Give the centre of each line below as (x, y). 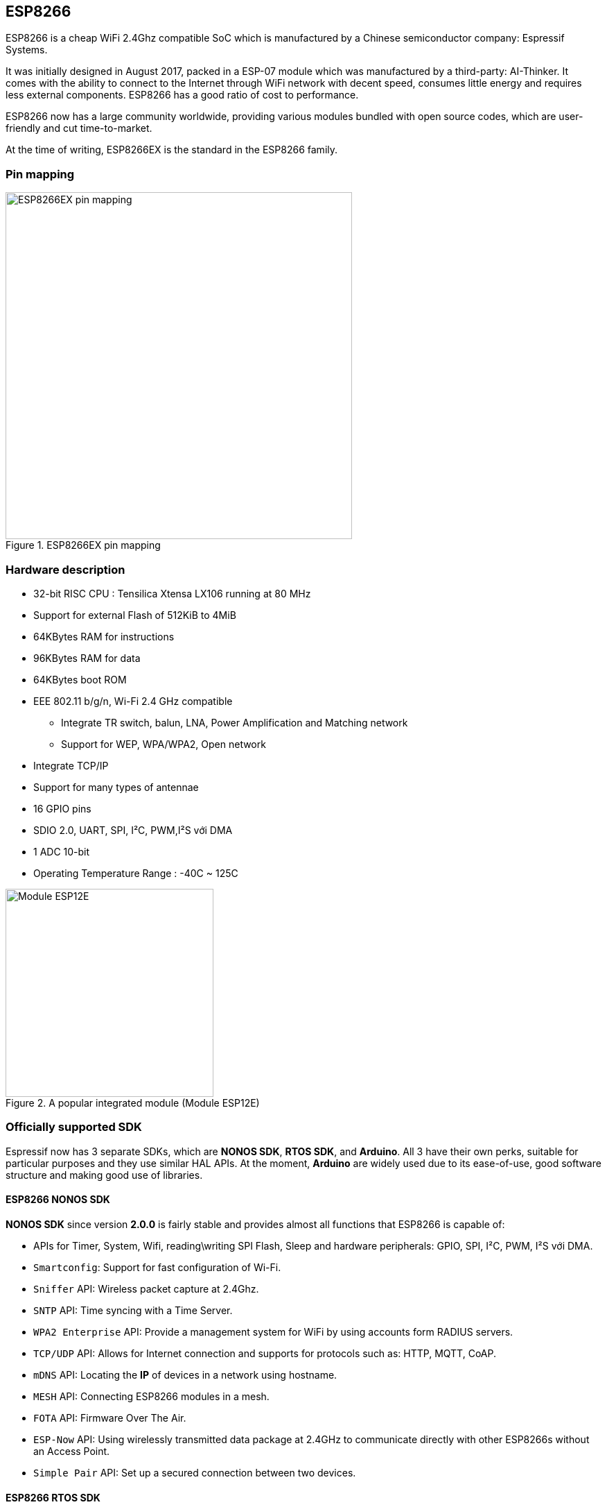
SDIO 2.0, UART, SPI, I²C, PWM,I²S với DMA (133, 830)
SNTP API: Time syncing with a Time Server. (133, 1310)
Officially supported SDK (74, 1127)
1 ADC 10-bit (62, 851)
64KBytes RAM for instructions (104, 636)
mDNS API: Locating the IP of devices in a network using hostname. (185, 1374)
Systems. (27, 50)
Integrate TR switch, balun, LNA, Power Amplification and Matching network (235, 722)
